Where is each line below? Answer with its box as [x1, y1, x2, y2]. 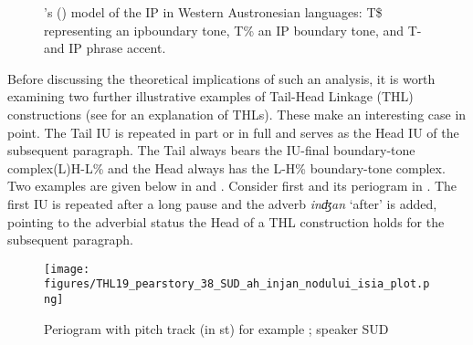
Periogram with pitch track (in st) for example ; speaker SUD [44, 319, 389, 338]
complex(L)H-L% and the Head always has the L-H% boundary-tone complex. [7, 158, 446, 177]
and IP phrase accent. [44, 38, 166, 57]
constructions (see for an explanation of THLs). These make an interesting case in [7, 104, 467, 123]
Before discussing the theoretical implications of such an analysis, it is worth [7, 68, 436, 88]
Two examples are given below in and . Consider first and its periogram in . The [7, 176, 457, 195]
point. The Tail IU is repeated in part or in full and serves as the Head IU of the [7, 122, 459, 141]
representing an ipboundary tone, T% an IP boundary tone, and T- [44, 20, 422, 39]
